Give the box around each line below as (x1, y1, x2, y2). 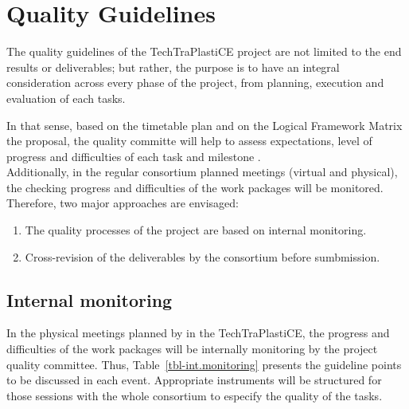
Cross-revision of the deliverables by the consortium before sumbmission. (25, 248, 380, 265)
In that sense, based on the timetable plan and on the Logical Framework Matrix (6, 116, 403, 133)
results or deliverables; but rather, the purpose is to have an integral (6, 58, 340, 75)
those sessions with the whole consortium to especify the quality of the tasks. (6, 387, 383, 403)
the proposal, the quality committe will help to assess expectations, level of (6, 132, 372, 149)
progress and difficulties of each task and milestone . (6, 147, 261, 164)
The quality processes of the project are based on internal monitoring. (25, 222, 367, 238)
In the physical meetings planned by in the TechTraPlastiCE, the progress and (6, 324, 390, 341)
